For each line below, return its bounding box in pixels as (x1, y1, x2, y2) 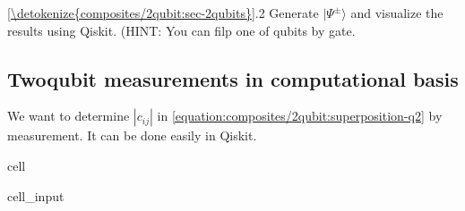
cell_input (7, 186, 65, 205)
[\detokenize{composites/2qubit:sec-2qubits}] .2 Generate (7, 4, 319, 21)
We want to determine (7, 106, 130, 125)
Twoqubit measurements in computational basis (7, 64, 459, 92)
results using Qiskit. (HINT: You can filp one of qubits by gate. (7, 21, 356, 39)
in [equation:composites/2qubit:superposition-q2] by (157, 106, 443, 125)
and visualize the (350, 4, 443, 21)
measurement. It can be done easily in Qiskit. (7, 126, 257, 145)
